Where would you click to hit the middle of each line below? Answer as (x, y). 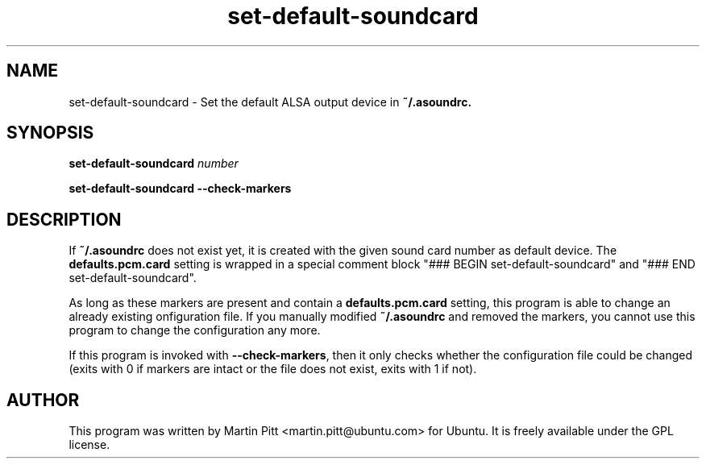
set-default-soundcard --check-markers (180, 189)
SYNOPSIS (50, 133)
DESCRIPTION (64, 219)
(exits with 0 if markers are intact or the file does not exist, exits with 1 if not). (273, 369)
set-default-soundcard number (154, 164)
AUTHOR (43, 400)
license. (89, 445)
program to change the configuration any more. (195, 330)
